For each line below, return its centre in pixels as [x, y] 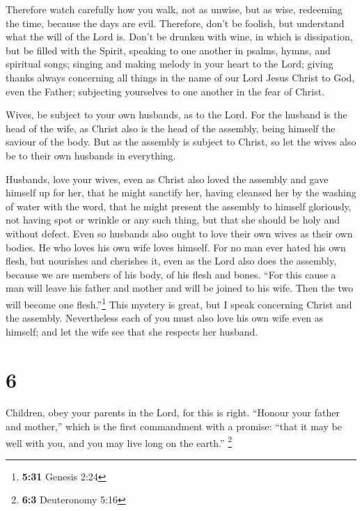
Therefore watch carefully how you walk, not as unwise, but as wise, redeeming [174, 9]
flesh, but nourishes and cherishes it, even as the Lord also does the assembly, [171, 261]
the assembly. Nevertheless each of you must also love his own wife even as [165, 318]
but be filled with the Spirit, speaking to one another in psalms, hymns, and [168, 50]
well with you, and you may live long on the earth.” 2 [119, 441]
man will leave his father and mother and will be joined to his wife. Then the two [180, 288]
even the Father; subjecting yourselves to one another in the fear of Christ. [165, 91]
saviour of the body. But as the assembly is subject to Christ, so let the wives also [181, 142]
